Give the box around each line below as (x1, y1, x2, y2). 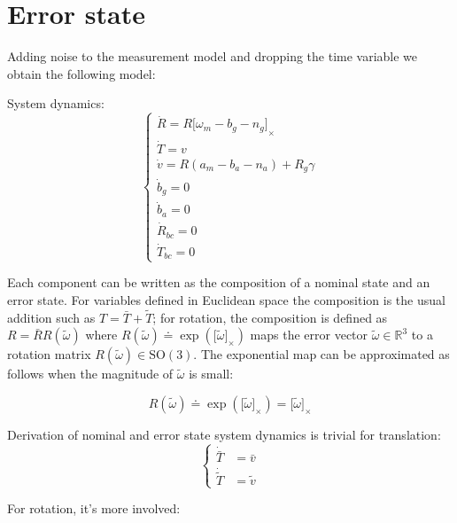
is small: (189, 364, 234, 383)
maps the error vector (250, 325, 368, 344)
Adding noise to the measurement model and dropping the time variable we (7, 47, 418, 66)
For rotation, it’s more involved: (7, 499, 181, 518)
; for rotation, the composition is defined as (152, 308, 388, 326)
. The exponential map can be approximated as (193, 345, 450, 363)
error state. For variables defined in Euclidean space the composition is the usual (7, 291, 445, 309)
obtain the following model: (7, 64, 156, 82)
